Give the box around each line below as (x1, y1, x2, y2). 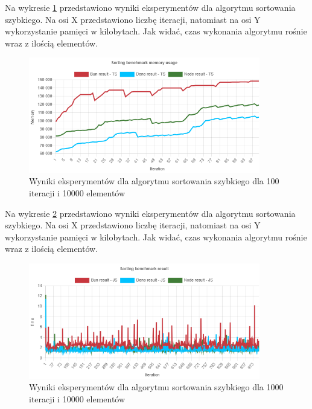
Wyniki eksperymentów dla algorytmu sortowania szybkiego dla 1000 (29, 381, 284, 393)
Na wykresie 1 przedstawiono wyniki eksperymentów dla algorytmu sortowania (5, 1, 296, 13)
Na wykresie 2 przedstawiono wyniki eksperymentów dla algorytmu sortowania (5, 207, 296, 219)
